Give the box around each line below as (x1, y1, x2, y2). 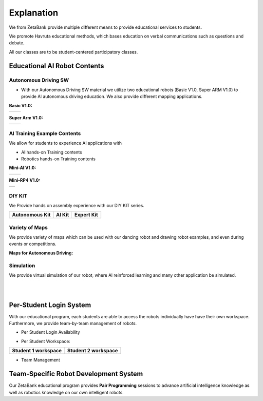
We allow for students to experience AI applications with (9, 140, 122, 146)
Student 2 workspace (67, 347, 118, 354)
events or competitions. (9, 241, 56, 247)
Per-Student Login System (9, 301, 91, 309)
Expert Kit (74, 211, 98, 218)
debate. (9, 40, 24, 46)
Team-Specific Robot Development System (9, 370, 143, 378)
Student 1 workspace (12, 347, 62, 354)
